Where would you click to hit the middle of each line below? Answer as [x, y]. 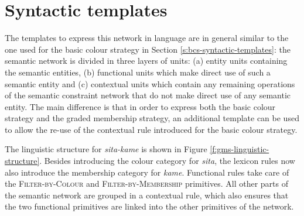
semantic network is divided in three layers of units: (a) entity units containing [146, 61]
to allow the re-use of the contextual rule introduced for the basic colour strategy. [151, 129]
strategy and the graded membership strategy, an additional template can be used [152, 118]
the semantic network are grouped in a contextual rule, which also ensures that [147, 195]
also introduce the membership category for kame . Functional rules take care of [147, 172]
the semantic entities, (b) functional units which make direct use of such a [138, 72]
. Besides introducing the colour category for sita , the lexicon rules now [167, 161]
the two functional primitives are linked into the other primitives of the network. [149, 206]
